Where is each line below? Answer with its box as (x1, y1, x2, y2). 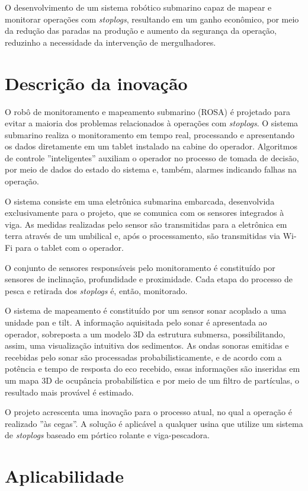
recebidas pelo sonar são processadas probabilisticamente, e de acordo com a (5, 350, 282, 363)
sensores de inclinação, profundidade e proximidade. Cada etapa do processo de (5, 273, 293, 285)
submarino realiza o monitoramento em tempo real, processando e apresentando (5, 128, 294, 141)
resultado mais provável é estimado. (5, 385, 134, 398)
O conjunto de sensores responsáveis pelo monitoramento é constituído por (5, 261, 275, 273)
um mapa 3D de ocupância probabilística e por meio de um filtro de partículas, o (5, 374, 300, 386)
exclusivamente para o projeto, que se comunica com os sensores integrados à (5, 206, 284, 219)
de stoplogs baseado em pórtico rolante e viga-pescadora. (5, 429, 210, 441)
